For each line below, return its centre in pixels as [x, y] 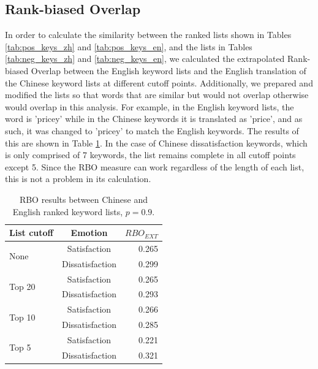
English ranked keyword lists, [68, 211]
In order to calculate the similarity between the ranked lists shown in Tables [148, 35]
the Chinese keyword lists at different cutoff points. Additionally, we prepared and [159, 82]
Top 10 [22, 317]
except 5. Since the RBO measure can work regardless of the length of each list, [155, 166]
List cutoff [31, 233]
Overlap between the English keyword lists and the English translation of [168, 70]
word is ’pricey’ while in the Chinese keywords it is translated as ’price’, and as [154, 119]
